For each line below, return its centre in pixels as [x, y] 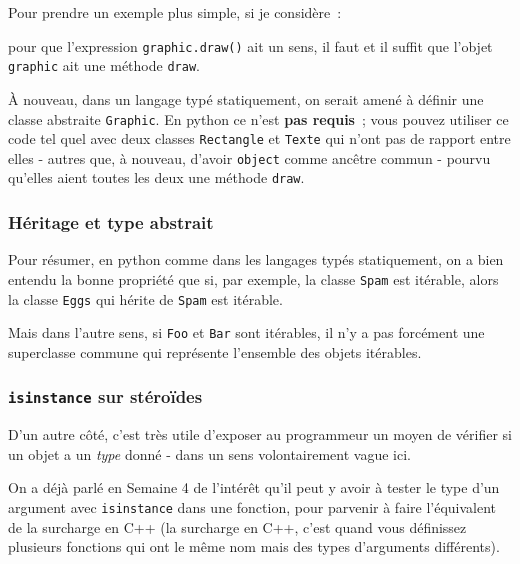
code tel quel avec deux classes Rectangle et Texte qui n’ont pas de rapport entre [259, 138]
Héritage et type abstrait [111, 222]
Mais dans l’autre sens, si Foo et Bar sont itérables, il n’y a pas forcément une [246, 332]
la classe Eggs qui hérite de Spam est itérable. [145, 298]
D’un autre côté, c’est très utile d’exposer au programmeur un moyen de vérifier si [260, 434]
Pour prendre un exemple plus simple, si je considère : [175, 12]
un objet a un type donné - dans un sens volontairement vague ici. [210, 453]
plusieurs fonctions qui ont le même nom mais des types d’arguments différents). [254, 546]
